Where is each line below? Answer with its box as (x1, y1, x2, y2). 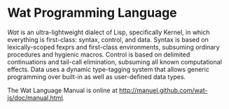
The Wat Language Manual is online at (7, 86, 118, 94)
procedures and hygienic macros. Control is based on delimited (7, 50, 190, 59)
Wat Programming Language (7, 5, 177, 21)
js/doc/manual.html (7, 93, 63, 102)
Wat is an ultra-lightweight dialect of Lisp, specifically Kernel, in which (7, 28, 210, 36)
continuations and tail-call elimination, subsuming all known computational (7, 57, 223, 66)
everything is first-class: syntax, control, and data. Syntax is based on (7, 35, 209, 43)
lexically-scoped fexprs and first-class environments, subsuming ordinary (7, 43, 220, 51)
